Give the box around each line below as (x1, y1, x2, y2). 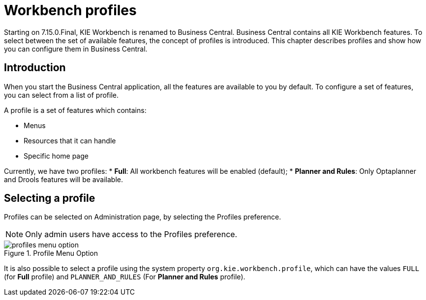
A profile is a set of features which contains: (4, 106, 147, 114)
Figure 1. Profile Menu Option (4, 249, 98, 258)
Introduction (4, 61, 66, 74)
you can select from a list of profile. (4, 90, 119, 99)
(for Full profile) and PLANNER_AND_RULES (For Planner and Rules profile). (4, 273, 245, 281)
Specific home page (24, 151, 89, 160)
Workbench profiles (4, 2, 137, 19)
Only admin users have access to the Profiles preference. (25, 229, 238, 240)
